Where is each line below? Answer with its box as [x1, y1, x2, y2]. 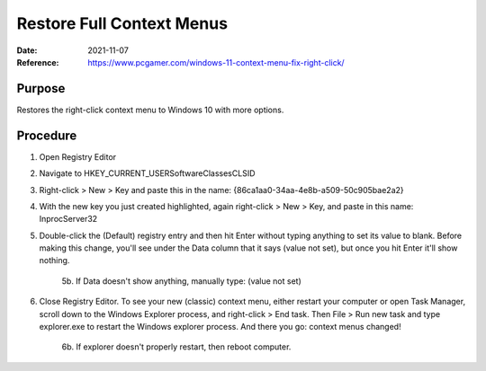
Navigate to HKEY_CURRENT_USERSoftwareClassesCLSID [39, 168, 256, 179]
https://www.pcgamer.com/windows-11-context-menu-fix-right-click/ [87, 57, 346, 67]
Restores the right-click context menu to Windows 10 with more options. [16, 104, 284, 115]
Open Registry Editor [39, 151, 117, 162]
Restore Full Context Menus [16, 13, 229, 33]
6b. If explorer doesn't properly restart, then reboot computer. [61, 341, 292, 352]
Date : [16, 45, 38, 56]
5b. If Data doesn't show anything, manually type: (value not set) [61, 275, 301, 287]
